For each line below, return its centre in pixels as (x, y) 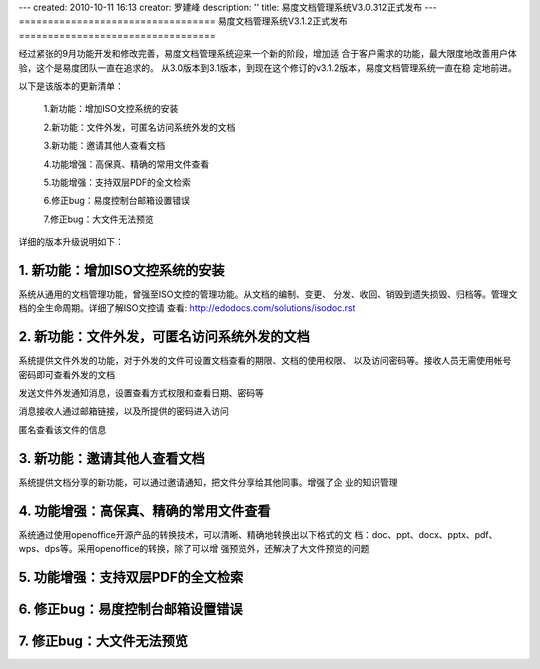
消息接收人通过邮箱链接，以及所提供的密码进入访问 (123, 411)
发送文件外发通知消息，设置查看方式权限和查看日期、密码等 (141, 393)
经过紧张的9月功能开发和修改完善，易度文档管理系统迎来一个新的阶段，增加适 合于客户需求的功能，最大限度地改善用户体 (267, 54)
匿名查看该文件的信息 (62, 429)
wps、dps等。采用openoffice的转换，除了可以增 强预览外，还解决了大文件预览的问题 (194, 549)
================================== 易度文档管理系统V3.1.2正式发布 (183, 21)
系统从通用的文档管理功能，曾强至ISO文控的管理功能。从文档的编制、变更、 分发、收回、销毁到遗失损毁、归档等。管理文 (268, 294)
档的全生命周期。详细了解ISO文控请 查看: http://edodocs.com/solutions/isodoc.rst (187, 308)
